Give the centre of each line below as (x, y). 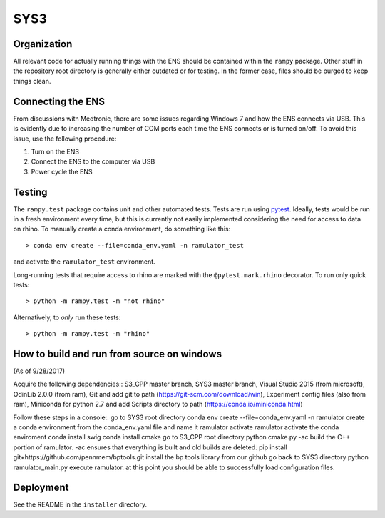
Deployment (41, 488)
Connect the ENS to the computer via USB (93, 161)
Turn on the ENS (55, 151)
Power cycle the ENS (62, 171)
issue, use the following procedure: (65, 139)
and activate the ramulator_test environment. (84, 262)
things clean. (32, 81)
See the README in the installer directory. (80, 504)
